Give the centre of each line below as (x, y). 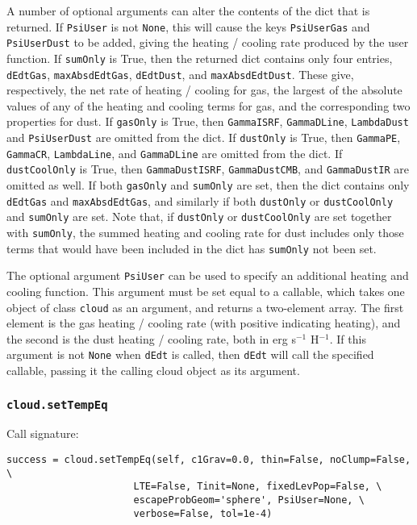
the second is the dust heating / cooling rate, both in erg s (151, 338)
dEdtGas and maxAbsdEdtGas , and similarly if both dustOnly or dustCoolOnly (200, 200)
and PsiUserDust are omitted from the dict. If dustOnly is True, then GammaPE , (204, 137)
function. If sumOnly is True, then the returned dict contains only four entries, (200, 58)
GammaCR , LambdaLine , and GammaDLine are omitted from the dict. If (175, 153)
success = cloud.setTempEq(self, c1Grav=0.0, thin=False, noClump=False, (209, 460)
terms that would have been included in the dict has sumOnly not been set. (192, 248)
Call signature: (43, 433)
